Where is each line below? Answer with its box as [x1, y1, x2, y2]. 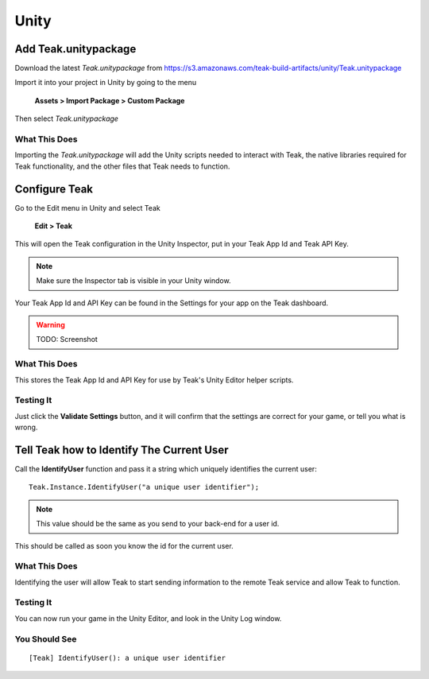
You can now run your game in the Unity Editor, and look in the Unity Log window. [14, 613, 282, 623]
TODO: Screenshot [36, 335, 99, 344]
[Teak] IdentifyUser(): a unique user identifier [29, 653, 226, 662]
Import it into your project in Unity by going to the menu [14, 78, 197, 87]
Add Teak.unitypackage [14, 42, 137, 56]
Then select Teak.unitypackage [14, 114, 119, 123]
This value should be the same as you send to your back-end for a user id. [36, 519, 280, 529]
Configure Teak [14, 182, 94, 196]
